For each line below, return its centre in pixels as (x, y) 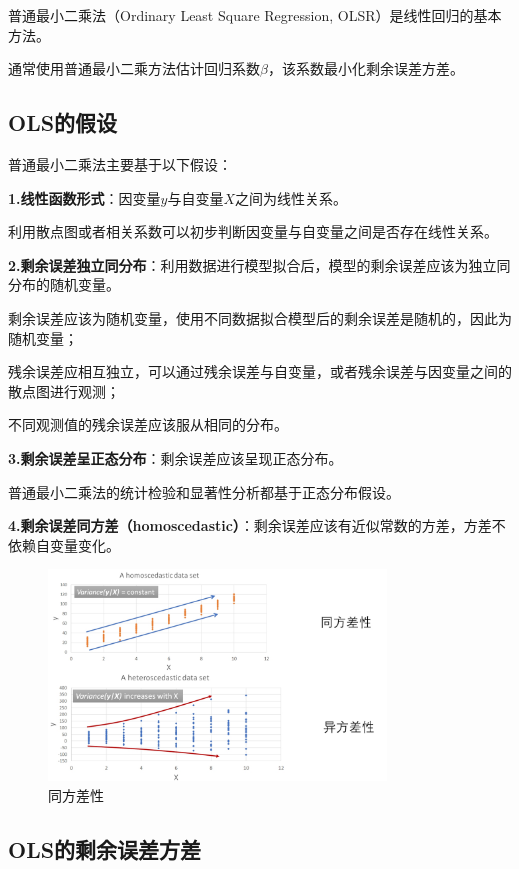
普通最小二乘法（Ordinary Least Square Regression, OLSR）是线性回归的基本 (255, 15)
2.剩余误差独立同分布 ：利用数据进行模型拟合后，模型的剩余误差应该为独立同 (259, 264)
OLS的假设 (63, 122)
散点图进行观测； (64, 390)
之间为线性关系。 (290, 197)
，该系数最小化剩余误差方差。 (365, 68)
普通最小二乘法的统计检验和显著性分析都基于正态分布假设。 (204, 491)
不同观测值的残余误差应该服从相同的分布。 (148, 424)
